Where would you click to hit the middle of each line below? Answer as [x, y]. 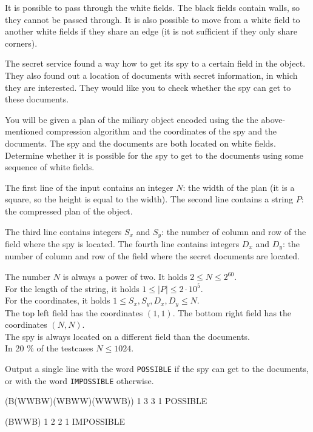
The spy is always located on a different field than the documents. [127, 336]
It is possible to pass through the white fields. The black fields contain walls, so [153, 7]
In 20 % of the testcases [49, 348]
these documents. [37, 99]
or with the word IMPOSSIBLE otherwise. [79, 380]
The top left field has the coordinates [74, 312]
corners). [21, 43]
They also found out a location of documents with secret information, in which [151, 75]
